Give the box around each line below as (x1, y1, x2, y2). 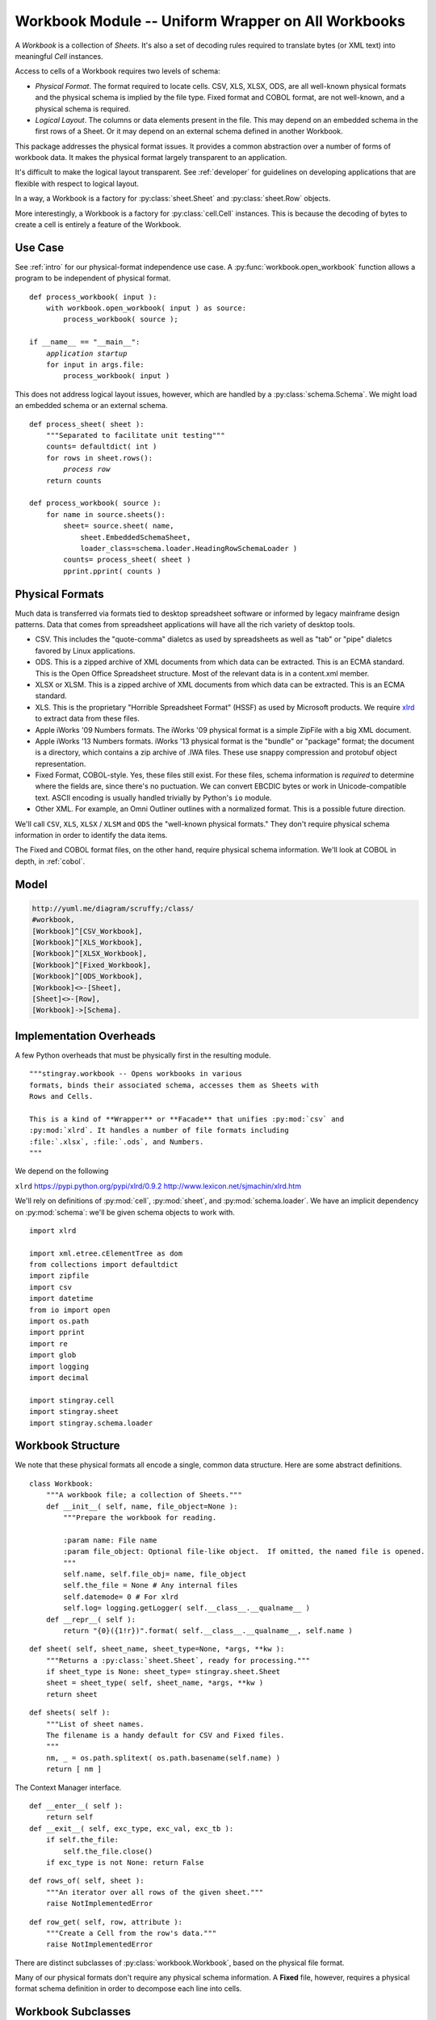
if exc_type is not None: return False (45, 1858, 204, 1866)
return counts (45, 476, 103, 485)
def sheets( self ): (29, 1708, 111, 1717)
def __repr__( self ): (45, 1614, 136, 1624)
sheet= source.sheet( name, (63, 521, 174, 531)
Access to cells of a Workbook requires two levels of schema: (15, 66, 221, 76)
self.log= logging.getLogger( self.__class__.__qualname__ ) (63, 1604, 311, 1613)
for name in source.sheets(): (45, 510, 166, 519)
